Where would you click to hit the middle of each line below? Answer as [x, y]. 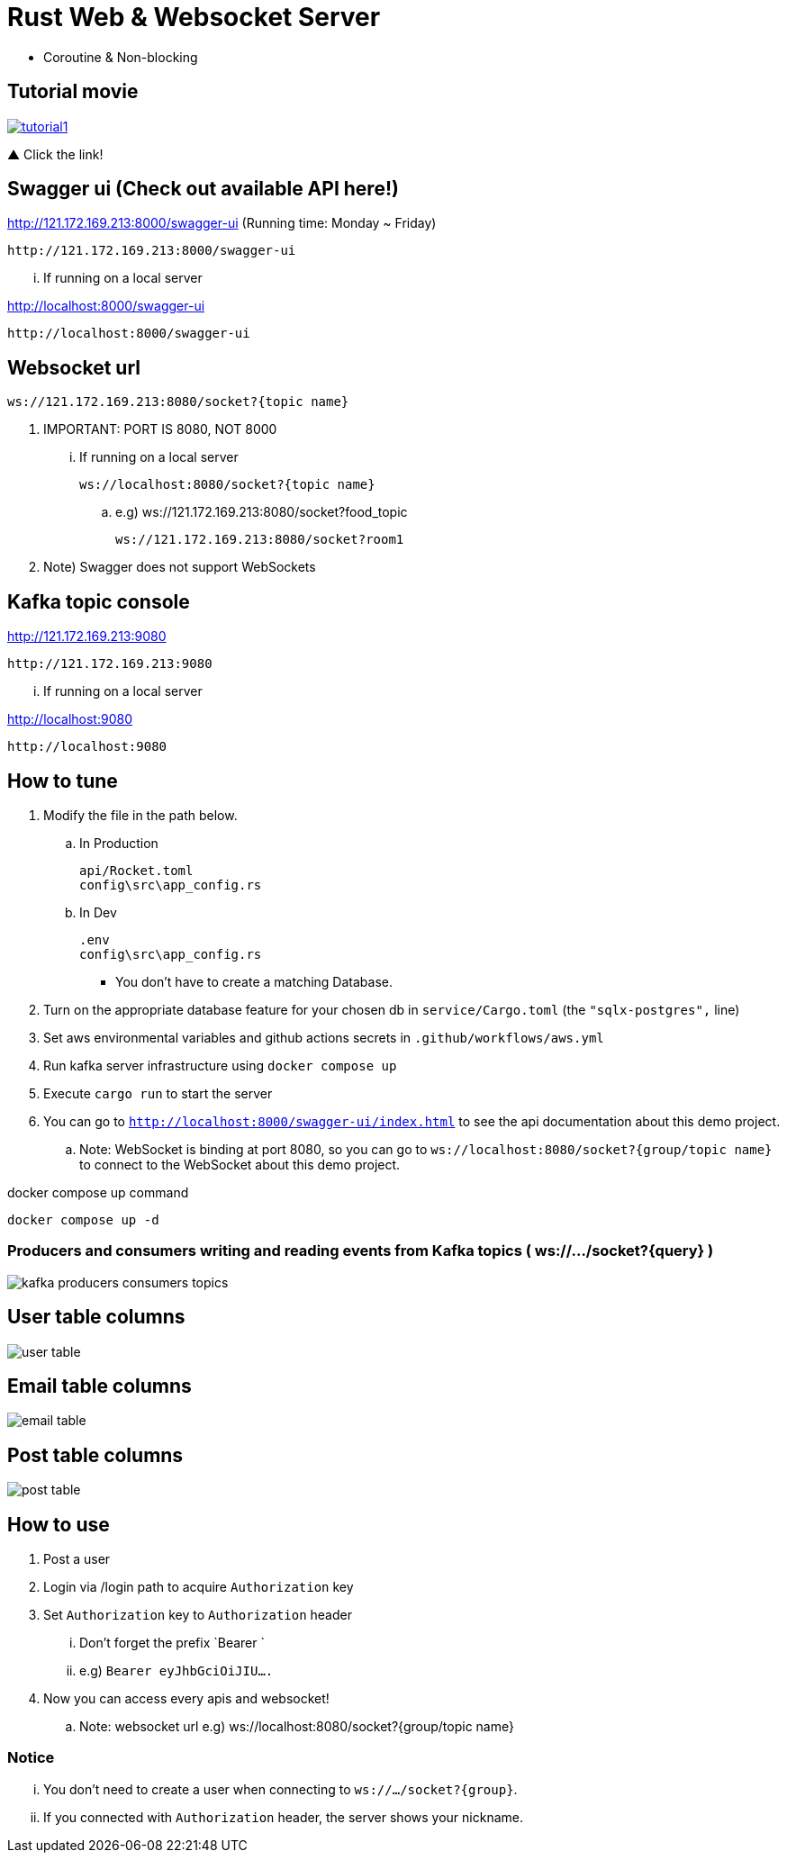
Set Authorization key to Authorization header [198, 1615]
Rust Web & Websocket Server [194, 17]
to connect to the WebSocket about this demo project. [240, 1164]
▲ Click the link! [55, 154]
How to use [59, 1524]
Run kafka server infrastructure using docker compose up [220, 1065]
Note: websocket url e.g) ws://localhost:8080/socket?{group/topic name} [297, 1727]
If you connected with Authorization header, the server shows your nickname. [283, 1817]
